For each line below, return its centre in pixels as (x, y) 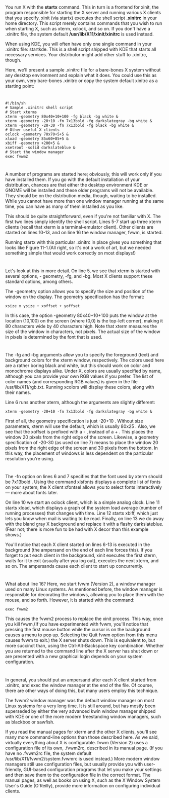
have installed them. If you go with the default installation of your (73, 179)
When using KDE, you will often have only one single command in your (79, 44)
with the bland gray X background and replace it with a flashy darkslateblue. (84, 524)
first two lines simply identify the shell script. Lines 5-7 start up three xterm (83, 222)
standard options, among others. (39, 281)
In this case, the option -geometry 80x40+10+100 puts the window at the (81, 315)
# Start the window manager (35, 152)
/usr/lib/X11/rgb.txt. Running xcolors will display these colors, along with (80, 387)
